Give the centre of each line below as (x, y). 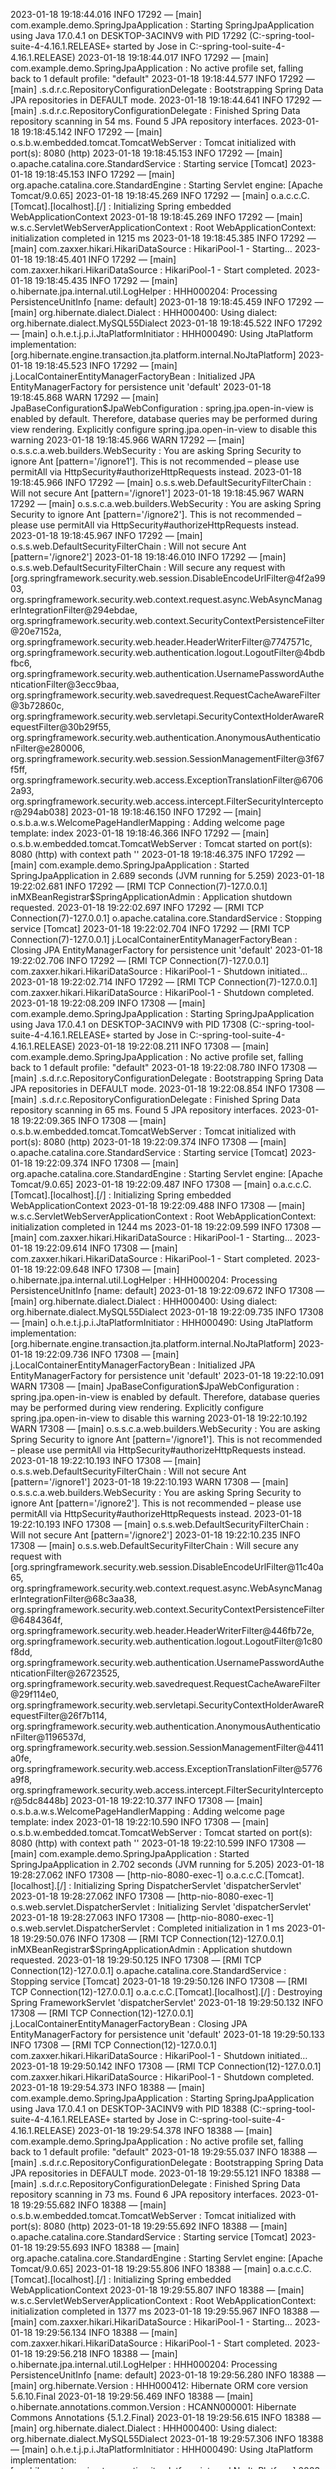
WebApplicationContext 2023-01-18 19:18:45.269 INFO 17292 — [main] (156, 217)
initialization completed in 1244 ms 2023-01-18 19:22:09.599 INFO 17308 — (166, 1227)
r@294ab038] (39, 812)
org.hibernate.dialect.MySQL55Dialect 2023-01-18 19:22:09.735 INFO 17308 (167, 1312)
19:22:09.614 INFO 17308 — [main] (106, 1248)
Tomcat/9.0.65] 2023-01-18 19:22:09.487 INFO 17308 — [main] (140, 1184)
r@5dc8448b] (39, 1800)
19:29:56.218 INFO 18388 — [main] (106, 2353)
